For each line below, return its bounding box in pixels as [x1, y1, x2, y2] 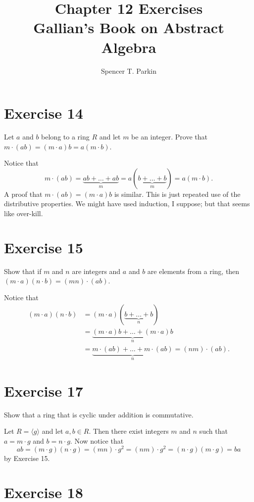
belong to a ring [41, 132, 90, 142]
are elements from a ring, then [147, 266, 240, 276]
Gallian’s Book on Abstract [33, 17, 224, 38]
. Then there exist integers [89, 426, 169, 436]
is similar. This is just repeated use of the [114, 188, 241, 199]
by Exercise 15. [4, 453, 50, 463]
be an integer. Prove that [131, 132, 208, 142]
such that [199, 426, 228, 436]
